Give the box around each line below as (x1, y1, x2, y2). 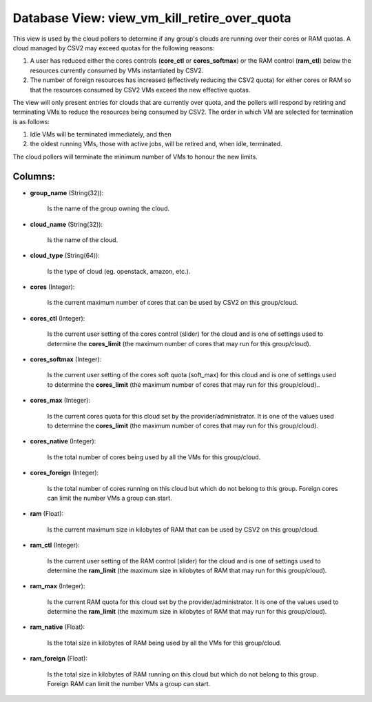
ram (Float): (30, 510, 64, 518)
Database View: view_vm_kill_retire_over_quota (12, 10, 292, 26)
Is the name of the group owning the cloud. (47, 204, 170, 213)
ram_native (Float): (30, 623, 85, 631)
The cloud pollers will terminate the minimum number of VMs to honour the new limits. (12, 152, 258, 161)
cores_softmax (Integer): (30, 355, 102, 363)
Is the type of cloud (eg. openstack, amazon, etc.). (47, 267, 191, 275)
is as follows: (12, 117, 50, 126)
